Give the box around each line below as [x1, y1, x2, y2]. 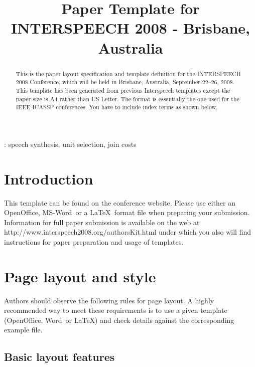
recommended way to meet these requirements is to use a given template [4, 305, 227, 315]
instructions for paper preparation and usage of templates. [4, 236, 184, 247]
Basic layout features [4, 349, 115, 364]
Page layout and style [4, 266, 156, 286]
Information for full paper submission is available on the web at [4, 217, 200, 227]
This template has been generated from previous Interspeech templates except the [16, 86, 230, 94]
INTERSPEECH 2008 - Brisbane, [11, 18, 250, 38]
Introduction [4, 168, 93, 189]
